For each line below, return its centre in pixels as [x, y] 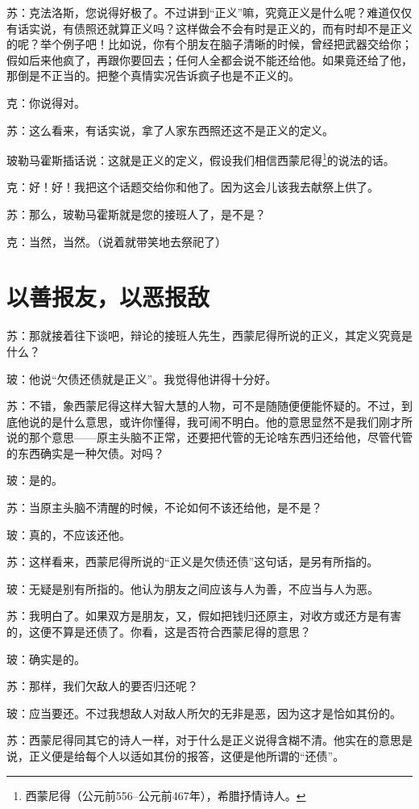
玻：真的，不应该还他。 [68, 534]
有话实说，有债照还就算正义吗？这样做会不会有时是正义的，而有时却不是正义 [209, 28]
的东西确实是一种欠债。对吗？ [85, 453]
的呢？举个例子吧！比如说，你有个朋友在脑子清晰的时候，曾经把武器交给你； [209, 44]
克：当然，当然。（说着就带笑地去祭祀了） [116, 241]
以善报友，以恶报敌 [108, 297]
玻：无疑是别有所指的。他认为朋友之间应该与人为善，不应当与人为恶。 [193, 588]
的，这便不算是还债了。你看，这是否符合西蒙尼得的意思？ [159, 632]
